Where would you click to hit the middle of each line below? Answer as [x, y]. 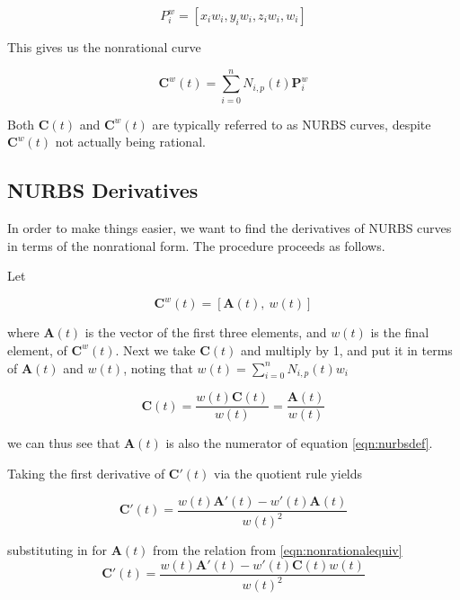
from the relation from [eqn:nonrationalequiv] [278, 550]
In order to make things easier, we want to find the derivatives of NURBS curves [230, 228]
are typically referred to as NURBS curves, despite [292, 124]
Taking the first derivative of [86, 474]
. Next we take [155, 349]
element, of [37, 349]
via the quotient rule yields [288, 474]
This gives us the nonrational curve [104, 47]
